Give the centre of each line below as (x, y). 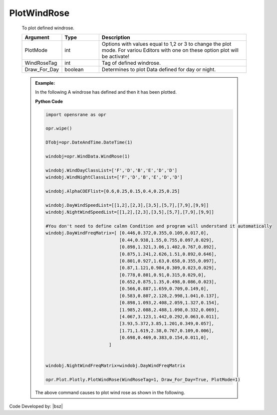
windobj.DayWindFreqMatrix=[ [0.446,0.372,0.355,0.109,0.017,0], (127, 233)
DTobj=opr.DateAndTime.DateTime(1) (89, 142)
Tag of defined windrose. (131, 63)
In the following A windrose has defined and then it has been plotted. (106, 92)
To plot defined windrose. (48, 28)
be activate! (116, 56)
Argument (37, 37)
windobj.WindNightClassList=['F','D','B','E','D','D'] (114, 177)
